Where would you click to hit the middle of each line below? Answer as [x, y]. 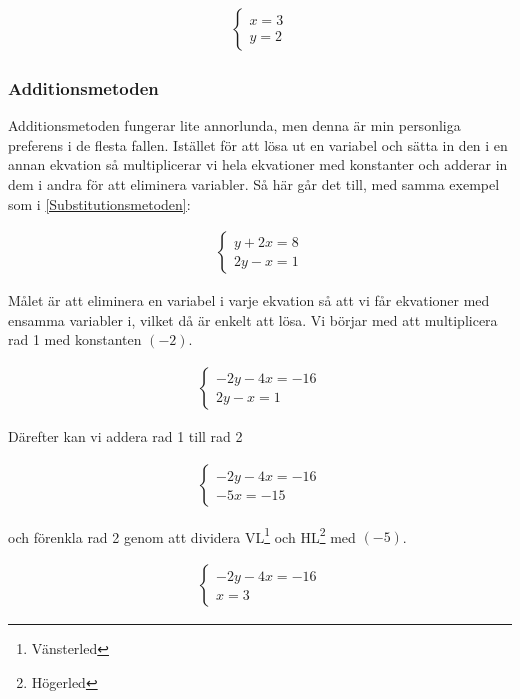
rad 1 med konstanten [75, 339]
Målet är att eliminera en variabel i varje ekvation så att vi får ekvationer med [249, 300]
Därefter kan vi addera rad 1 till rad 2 [125, 436]
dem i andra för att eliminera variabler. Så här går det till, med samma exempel [254, 184]
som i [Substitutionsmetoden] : [99, 203]
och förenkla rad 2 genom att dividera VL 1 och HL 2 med [182, 535]
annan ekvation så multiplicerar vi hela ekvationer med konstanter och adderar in [258, 164]
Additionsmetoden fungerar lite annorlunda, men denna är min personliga [234, 125]
